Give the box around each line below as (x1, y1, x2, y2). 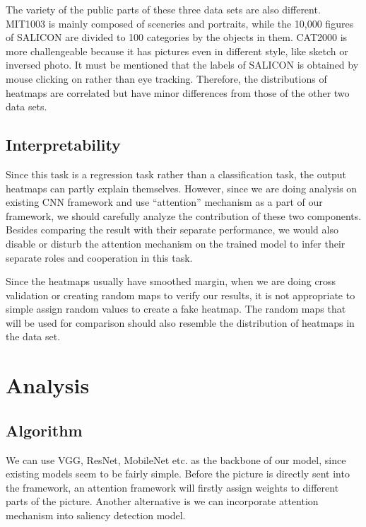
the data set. (6, 329, 61, 344)
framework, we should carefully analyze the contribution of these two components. (6, 208, 362, 223)
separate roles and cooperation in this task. (6, 250, 193, 265)
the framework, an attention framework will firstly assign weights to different (6, 480, 339, 494)
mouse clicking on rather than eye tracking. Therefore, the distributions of (6, 71, 327, 86)
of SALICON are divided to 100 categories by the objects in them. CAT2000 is (6, 30, 348, 45)
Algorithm (6, 419, 83, 441)
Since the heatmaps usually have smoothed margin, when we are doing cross (6, 274, 336, 289)
